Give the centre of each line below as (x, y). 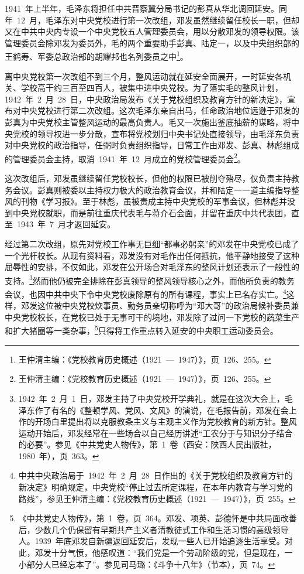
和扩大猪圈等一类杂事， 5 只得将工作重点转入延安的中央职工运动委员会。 (141, 330)
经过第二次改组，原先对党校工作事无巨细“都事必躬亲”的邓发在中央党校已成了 (152, 244)
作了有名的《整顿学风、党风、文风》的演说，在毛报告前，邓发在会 (162, 410)
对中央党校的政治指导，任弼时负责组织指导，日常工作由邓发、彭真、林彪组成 (152, 145)
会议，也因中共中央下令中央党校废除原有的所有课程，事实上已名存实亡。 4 (146, 293)
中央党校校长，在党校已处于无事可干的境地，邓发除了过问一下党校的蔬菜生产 (152, 317)
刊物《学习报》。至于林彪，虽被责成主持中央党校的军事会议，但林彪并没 (158, 201)
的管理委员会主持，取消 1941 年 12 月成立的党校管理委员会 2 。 (125, 158)
